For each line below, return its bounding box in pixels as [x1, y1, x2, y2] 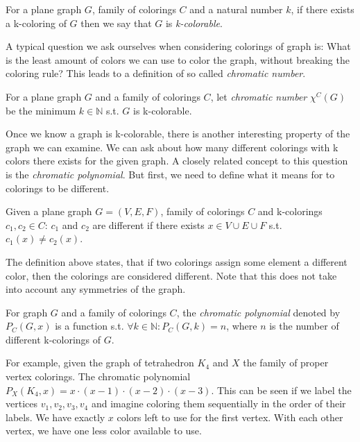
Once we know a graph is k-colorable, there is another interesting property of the [6, 126, 350, 141]
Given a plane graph [6, 204, 92, 219]
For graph [6, 305, 48, 319]
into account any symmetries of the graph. [6, 282, 186, 296]
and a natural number [189, 2, 283, 16]
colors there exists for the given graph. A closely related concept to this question [6, 153, 348, 168]
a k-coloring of [6, 15, 67, 30]
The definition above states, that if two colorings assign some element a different [6, 254, 348, 269]
